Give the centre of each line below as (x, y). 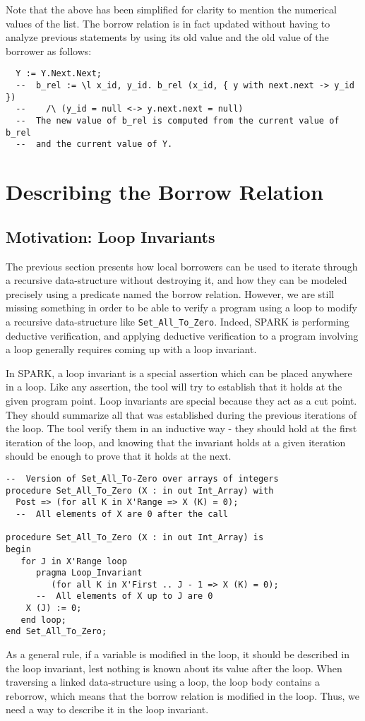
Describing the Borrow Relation (164, 192)
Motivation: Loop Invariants (110, 236)
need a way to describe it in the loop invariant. (107, 709)
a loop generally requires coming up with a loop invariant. (131, 349)
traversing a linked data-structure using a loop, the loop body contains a (163, 682)
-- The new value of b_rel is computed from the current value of (178, 121)
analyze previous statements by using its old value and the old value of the (167, 37)
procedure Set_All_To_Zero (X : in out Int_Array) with (140, 490)
